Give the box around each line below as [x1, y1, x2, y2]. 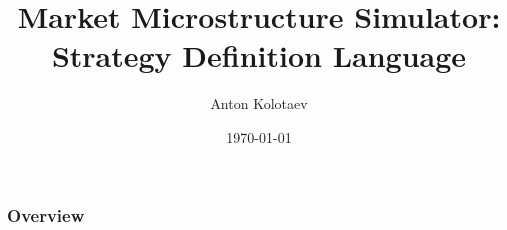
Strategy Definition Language [51, 35, 467, 76]
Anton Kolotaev [210, 93, 308, 114]
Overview [7, 202, 85, 227]
